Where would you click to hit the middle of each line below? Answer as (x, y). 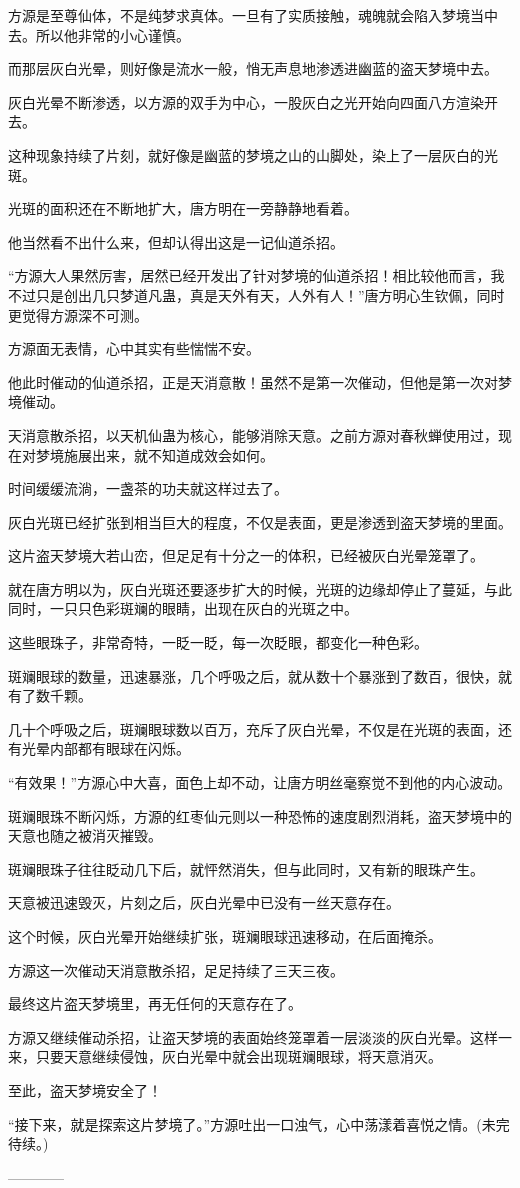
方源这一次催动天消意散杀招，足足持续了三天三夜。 (176, 969)
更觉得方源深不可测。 (78, 314)
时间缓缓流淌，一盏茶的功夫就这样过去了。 (148, 488)
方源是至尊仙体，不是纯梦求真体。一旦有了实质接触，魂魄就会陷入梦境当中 (253, 15)
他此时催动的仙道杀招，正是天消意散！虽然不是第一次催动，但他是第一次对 (253, 381)
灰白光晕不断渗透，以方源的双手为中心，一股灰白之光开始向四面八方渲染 (246, 101)
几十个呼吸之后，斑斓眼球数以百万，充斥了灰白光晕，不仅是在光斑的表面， (253, 728)
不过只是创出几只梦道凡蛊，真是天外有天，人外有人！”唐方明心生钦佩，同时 (256, 294)
